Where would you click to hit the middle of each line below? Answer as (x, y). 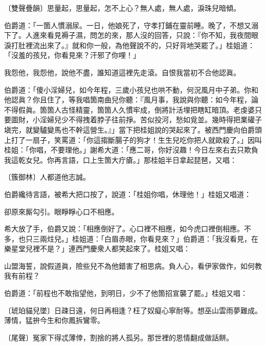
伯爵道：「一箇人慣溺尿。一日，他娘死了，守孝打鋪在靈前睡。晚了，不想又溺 (131, 25)
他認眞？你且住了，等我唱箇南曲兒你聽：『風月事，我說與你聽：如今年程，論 (131, 100)
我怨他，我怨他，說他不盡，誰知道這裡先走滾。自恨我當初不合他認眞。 (122, 72)
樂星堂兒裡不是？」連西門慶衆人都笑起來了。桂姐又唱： (97, 248)
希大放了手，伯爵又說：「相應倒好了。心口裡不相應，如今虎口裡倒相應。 (124, 229)
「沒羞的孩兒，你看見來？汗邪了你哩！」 (72, 55)
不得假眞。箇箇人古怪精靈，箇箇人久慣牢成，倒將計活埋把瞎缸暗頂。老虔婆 (129, 109)
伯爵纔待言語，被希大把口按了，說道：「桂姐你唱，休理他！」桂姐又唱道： (128, 194)
